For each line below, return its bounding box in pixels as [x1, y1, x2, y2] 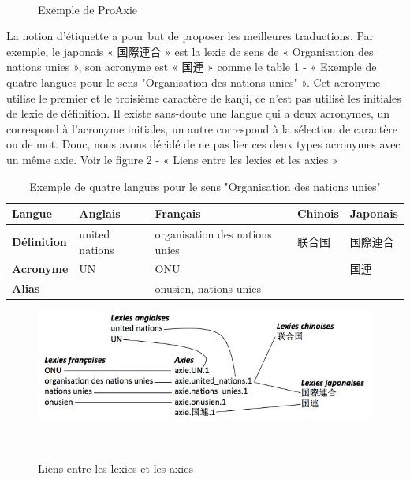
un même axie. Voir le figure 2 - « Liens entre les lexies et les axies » [6, 151, 338, 167]
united [79, 225, 110, 241]
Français [155, 205, 201, 222]
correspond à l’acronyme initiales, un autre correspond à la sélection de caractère [6, 120, 398, 137]
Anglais [79, 205, 121, 222]
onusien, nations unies [155, 280, 261, 297]
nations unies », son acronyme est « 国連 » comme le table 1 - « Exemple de [6, 58, 377, 75]
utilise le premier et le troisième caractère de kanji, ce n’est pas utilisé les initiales [6, 89, 401, 106]
